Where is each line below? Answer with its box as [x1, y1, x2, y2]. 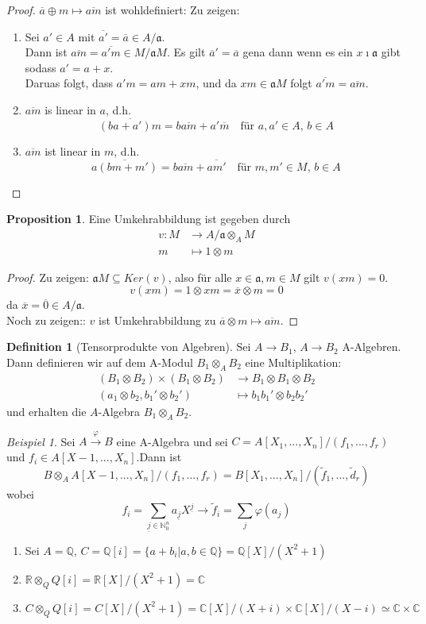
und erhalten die [6, 403, 87, 419]
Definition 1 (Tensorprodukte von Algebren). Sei [6, 338, 251, 355]
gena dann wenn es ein [242, 44, 353, 60]
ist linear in [45, 142, 101, 159]
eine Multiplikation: [245, 354, 342, 371]
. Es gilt [166, 44, 206, 60]
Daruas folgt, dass [25, 75, 113, 91]
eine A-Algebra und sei [116, 433, 228, 449]
